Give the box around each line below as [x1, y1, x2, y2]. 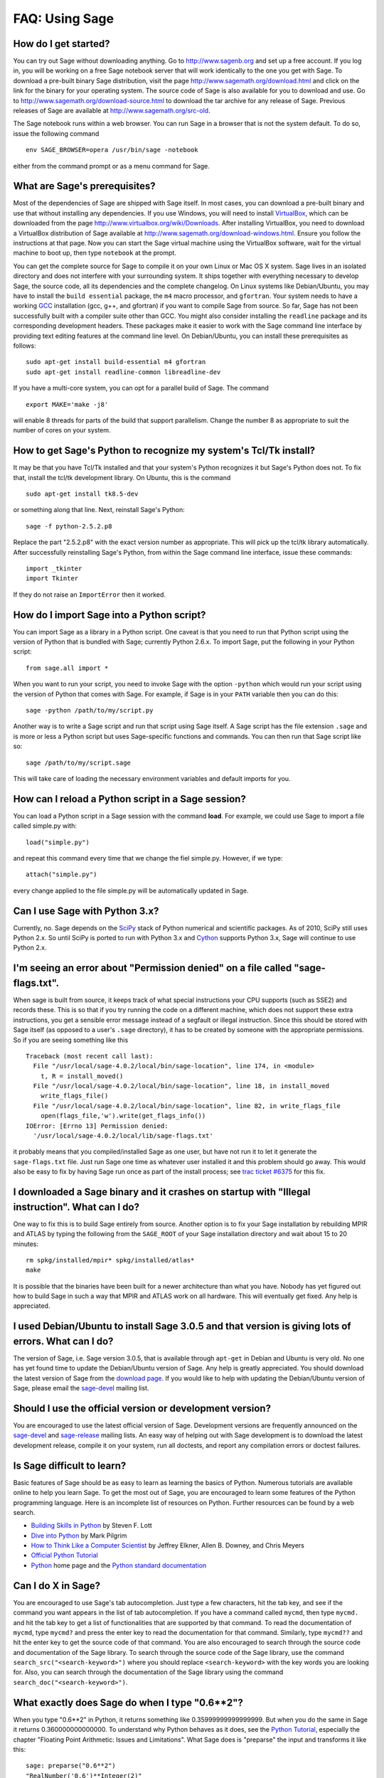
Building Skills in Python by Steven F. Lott [31, 1521, 152, 1530]
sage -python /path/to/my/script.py [26, 706, 154, 714]
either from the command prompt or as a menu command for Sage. [13, 161, 210, 170]
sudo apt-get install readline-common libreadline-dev [26, 368, 221, 376]
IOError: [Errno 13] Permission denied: [26, 1122, 169, 1130]
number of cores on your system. [13, 426, 111, 435]
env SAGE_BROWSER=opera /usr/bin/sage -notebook [26, 146, 198, 154]
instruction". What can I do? [13, 1201, 140, 1213]
